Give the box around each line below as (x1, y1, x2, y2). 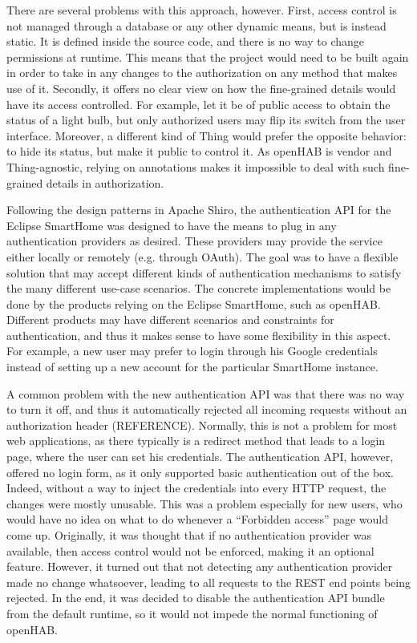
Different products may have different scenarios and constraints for (6, 311, 334, 328)
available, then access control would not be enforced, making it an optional (6, 542, 374, 559)
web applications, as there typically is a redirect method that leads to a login (6, 432, 386, 449)
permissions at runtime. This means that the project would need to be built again (6, 48, 409, 65)
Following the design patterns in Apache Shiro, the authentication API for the (6, 201, 391, 218)
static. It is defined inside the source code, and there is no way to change (6, 33, 365, 50)
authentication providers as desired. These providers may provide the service (6, 233, 383, 249)
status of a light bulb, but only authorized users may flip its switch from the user (6, 111, 406, 128)
